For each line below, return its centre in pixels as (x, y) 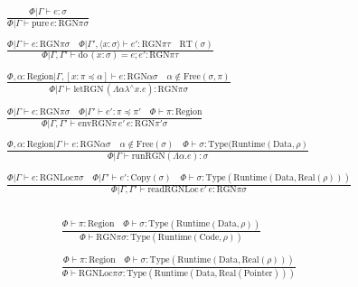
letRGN (89, 90)
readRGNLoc (173, 190)
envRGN (95, 123)
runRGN (148, 156)
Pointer (258, 273)
